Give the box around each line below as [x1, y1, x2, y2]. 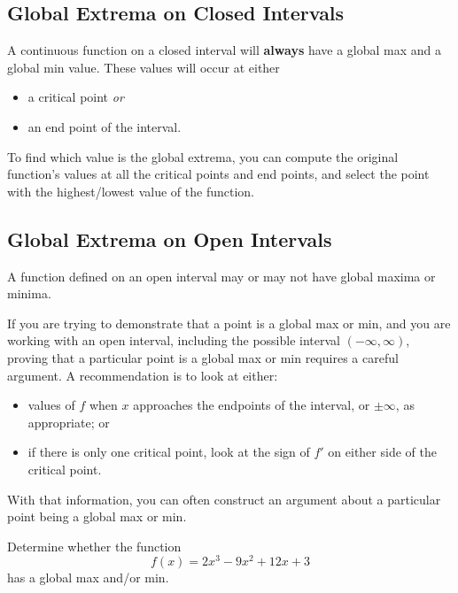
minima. [7, 284, 51, 303]
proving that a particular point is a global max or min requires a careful [7, 348, 399, 366]
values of [27, 396, 75, 414]
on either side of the [328, 443, 437, 461]
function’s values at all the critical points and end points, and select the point [7, 165, 430, 183]
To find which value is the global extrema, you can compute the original [7, 147, 399, 166]
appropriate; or [27, 412, 110, 431]
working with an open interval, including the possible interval [7, 331, 340, 350]
